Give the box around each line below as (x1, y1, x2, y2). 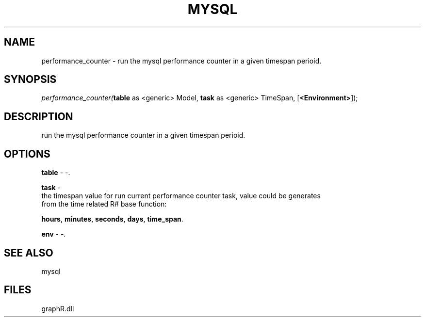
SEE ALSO (4, 246, 53, 259)
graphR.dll (41, 304, 74, 313)
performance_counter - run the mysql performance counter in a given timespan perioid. (41, 56, 322, 65)
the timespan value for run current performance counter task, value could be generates (41, 192, 321, 200)
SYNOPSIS (4, 73, 57, 86)
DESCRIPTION (4, 110, 73, 123)
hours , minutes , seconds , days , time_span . (41, 215, 183, 224)
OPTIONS (4, 147, 50, 160)
